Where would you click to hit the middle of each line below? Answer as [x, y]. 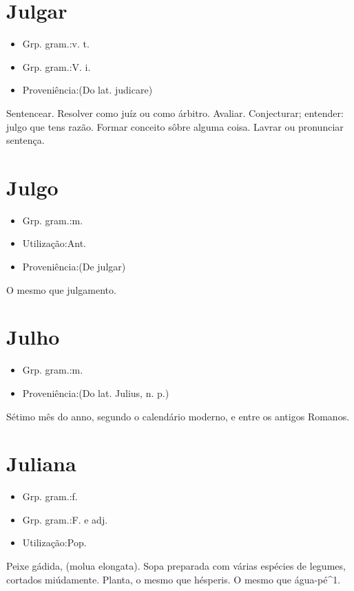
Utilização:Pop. [54, 542]
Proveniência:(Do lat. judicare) [87, 90]
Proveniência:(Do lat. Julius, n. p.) [96, 393]
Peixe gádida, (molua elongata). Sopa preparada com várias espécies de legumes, [176, 566]
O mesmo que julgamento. [61, 289]
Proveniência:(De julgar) [74, 266]
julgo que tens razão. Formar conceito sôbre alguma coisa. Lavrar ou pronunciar [175, 126]
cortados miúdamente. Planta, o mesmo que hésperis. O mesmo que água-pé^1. [174, 579]
